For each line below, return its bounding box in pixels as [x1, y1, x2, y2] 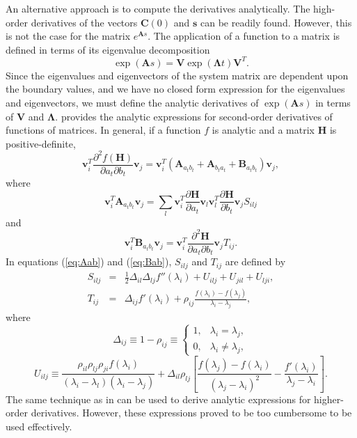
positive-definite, [6, 136, 76, 150]
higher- [314, 391, 344, 406]
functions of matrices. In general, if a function [6, 123, 201, 137]
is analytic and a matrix [212, 123, 315, 137]
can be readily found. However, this [200, 15, 352, 29]
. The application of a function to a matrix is [148, 29, 340, 43]
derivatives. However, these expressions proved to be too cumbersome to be [31, 405, 352, 420]
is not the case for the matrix [6, 29, 131, 43]
